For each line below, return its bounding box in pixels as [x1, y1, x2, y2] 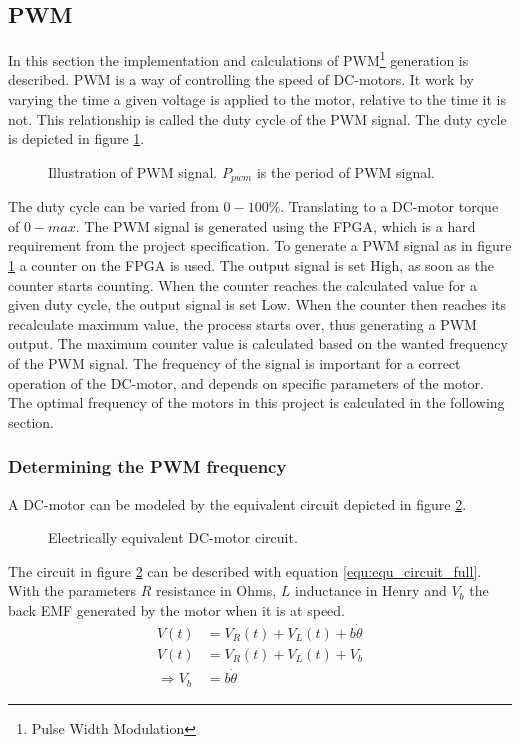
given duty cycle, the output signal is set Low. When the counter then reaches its [8, 294, 507, 315]
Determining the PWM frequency [8, 454, 287, 479]
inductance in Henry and [294, 580, 447, 601]
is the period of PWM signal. [256, 161, 436, 182]
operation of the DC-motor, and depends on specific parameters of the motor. [8, 372, 484, 393]
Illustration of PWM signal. [48, 161, 218, 182]
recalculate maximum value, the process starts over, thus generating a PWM [8, 313, 477, 334]
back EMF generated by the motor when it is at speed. [8, 600, 345, 620]
